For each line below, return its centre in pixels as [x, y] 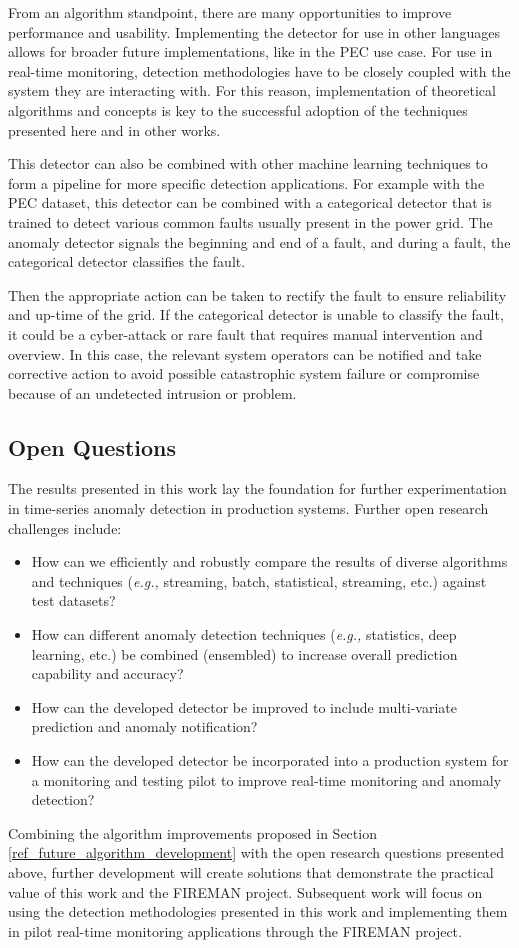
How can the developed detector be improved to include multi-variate [244, 706]
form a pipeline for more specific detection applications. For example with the [246, 182]
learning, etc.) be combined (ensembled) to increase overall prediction [244, 653]
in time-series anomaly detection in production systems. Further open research [248, 508]
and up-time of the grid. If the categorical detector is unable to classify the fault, [256, 314]
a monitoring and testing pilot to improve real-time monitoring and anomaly [266, 779]
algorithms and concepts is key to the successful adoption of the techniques [238, 109]
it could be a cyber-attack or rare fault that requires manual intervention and [245, 333]
